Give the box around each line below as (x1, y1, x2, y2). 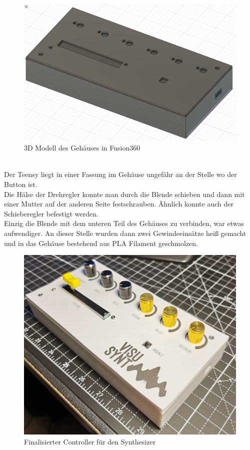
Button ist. (4, 179, 37, 189)
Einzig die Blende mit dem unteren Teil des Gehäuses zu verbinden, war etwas (4, 218, 244, 228)
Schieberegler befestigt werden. (4, 208, 98, 218)
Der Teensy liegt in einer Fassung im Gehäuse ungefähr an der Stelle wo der (4, 169, 237, 179)
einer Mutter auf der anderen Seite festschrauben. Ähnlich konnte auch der (4, 198, 233, 209)
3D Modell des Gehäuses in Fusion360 (24, 142, 140, 153)
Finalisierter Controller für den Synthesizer (24, 436, 156, 446)
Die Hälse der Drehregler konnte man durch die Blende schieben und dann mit (4, 188, 245, 199)
